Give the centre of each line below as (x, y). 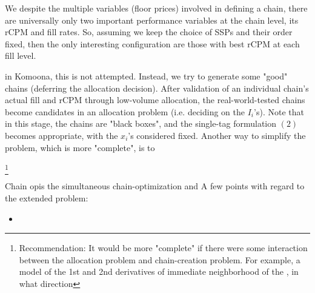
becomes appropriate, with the (61, 135)
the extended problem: (47, 198)
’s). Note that (279, 111)
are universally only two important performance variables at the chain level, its (152, 20)
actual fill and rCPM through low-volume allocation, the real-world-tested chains (155, 100)
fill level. (21, 56)
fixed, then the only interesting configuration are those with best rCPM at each (152, 43)
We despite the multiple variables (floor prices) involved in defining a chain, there (156, 8)
